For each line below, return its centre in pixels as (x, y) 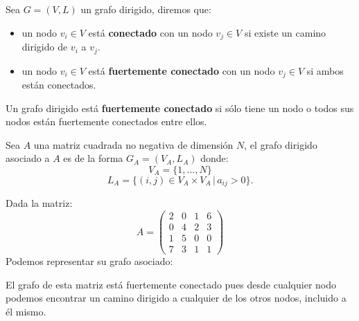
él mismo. (26, 311)
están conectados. (59, 84)
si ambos (325, 70)
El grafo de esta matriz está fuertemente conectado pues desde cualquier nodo (171, 284)
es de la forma (93, 158)
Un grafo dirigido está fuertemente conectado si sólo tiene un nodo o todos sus (180, 108)
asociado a (28, 158)
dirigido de (45, 47)
